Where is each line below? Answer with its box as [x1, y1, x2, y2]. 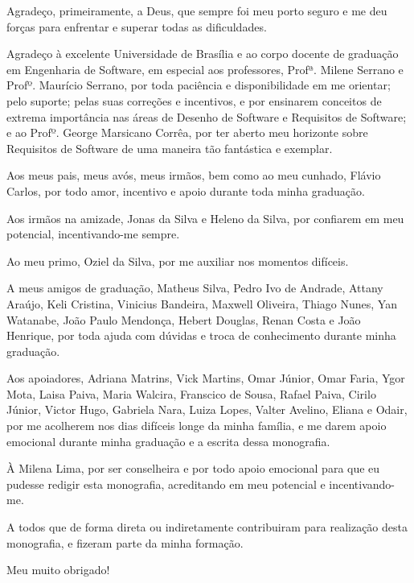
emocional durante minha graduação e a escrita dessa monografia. [6, 432, 330, 449]
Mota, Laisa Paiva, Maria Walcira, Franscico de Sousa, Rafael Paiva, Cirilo [6, 385, 376, 402]
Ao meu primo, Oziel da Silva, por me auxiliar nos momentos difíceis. [6, 252, 349, 269]
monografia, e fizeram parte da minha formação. [6, 534, 244, 551]
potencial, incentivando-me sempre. [6, 225, 180, 242]
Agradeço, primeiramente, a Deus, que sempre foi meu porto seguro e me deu [6, 2, 387, 19]
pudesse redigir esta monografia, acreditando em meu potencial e [6, 475, 326, 492]
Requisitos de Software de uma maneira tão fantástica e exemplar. [6, 139, 333, 156]
